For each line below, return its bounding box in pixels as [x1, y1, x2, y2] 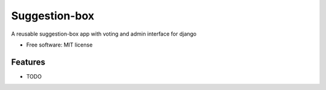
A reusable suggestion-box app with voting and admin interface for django [11, 30, 197, 37]
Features [11, 57, 45, 67]
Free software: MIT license [26, 41, 93, 48]
